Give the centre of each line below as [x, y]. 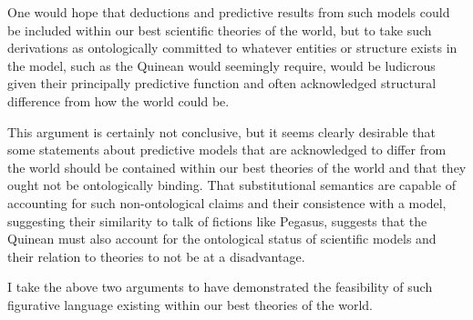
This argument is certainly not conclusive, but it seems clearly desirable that [221, 131]
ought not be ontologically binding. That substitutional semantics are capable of [231, 185]
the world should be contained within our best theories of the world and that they [237, 167]
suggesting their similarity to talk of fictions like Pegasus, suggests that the [217, 220]
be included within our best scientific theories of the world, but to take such [220, 30]
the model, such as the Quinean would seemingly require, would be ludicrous [221, 65]
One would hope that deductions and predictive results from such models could [229, 12]
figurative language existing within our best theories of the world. [190, 304]
